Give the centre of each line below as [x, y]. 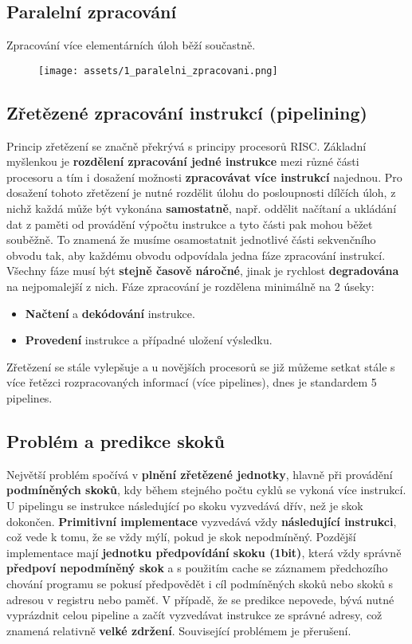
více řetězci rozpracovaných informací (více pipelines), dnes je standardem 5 [192, 382]
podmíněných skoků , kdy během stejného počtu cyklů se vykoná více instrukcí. [206, 490]
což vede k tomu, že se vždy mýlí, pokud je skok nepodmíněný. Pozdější [181, 537]
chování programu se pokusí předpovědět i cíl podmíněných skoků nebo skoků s [200, 583]
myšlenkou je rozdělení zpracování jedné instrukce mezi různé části [183, 161]
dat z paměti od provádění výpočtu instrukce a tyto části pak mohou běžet [190, 224]
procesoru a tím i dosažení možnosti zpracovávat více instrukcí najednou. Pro [204, 177]
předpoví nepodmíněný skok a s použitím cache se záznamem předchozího [197, 568]
